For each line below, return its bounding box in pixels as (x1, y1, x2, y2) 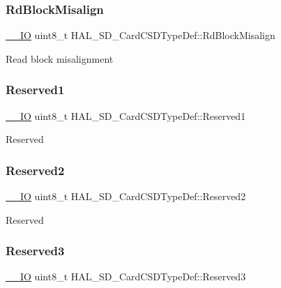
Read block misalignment (6, 51, 114, 66)
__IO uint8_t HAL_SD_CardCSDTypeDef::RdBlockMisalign (6, 28, 275, 43)
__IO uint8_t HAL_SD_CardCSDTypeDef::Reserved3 (6, 269, 246, 284)
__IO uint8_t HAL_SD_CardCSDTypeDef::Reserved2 (6, 189, 246, 204)
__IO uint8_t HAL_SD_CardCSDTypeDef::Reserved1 (6, 108, 246, 123)
